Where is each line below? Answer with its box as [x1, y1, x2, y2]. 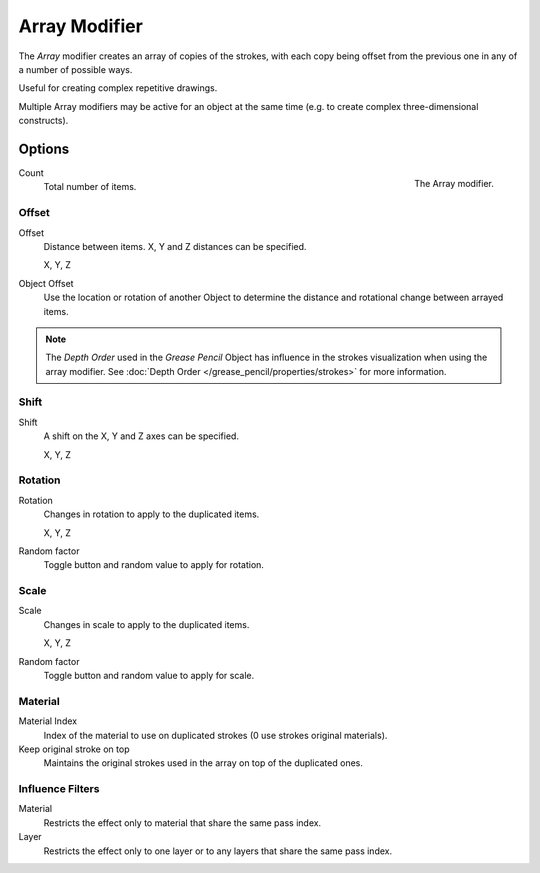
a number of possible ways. [18, 63, 133, 75]
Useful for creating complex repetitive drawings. [18, 82, 218, 94]
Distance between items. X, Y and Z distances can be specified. [43, 240, 307, 252]
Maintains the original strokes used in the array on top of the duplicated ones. [43, 757, 364, 769]
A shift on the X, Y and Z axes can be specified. [43, 430, 240, 442]
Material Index [18, 715, 78, 727]
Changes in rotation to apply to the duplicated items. [43, 508, 260, 520]
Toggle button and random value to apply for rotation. [43, 559, 265, 571]
